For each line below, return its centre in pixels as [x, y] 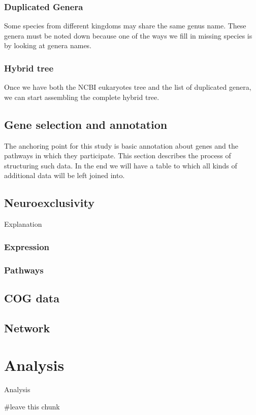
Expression [27, 246]
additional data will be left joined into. [65, 175]
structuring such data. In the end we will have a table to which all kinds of [121, 165]
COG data [32, 298]
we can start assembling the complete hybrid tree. [82, 97]
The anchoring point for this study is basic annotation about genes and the [121, 145]
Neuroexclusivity [49, 203]
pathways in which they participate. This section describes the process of [118, 155]
